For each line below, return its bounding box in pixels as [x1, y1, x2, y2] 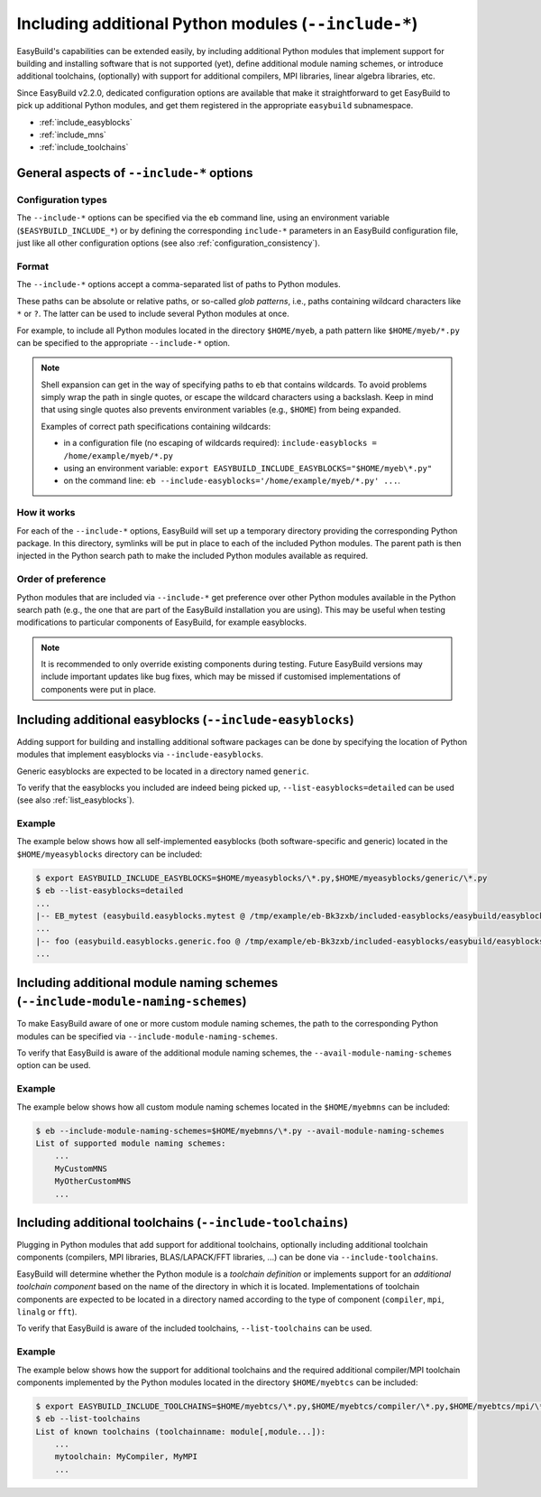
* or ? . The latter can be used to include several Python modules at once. [16, 308, 290, 320]
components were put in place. [41, 683, 157, 694]
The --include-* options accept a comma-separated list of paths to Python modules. [16, 279, 342, 290]
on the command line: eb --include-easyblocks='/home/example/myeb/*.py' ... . [63, 475, 401, 487]
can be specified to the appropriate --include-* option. [16, 337, 230, 348]
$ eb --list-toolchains [35, 1414, 142, 1424]
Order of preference [16, 573, 106, 586]
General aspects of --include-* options [16, 165, 253, 181]
